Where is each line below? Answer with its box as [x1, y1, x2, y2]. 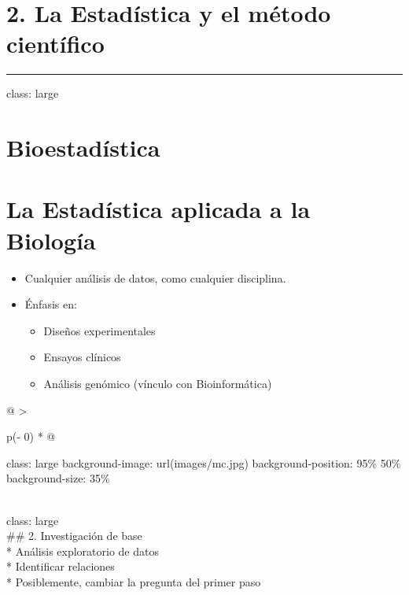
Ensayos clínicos [43, 349, 121, 365]
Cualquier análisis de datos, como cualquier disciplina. [24, 269, 286, 286]
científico [6, 28, 105, 60]
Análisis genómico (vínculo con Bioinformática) [43, 375, 272, 391]
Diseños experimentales [43, 322, 156, 338]
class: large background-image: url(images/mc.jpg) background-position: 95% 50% [6, 454, 401, 471]
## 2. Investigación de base [6, 527, 142, 544]
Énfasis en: [24, 296, 77, 312]
